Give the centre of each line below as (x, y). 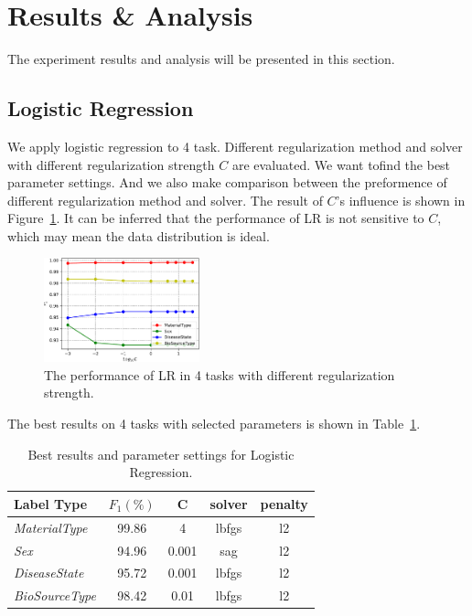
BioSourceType (55, 595)
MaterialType (51, 527)
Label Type (51, 503)
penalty (284, 503)
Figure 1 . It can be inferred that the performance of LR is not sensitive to (216, 218)
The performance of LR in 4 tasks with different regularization (220, 374)
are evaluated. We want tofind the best (341, 164)
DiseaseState (49, 573)
